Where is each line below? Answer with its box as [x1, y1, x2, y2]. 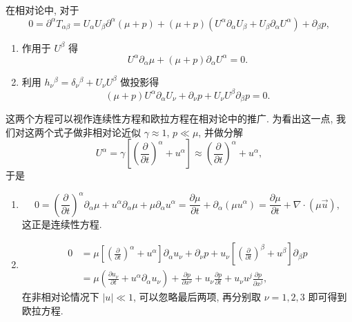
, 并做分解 [198, 124, 243, 139]
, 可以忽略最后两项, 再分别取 [133, 290, 262, 304]
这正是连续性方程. [21, 216, 102, 231]
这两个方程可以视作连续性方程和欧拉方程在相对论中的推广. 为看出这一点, [6, 111, 333, 126]
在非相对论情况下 [21, 290, 99, 304]
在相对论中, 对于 [6, 3, 79, 17]
